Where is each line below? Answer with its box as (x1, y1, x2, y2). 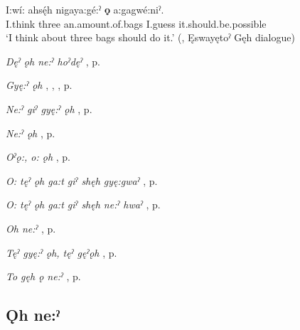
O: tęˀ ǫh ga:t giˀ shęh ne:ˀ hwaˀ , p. (6, 197, 161, 212)
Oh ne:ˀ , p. (6, 220, 56, 235)
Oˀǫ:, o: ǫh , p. (6, 149, 70, 164)
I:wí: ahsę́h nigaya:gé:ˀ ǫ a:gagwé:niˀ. (6, 2, 164, 16)
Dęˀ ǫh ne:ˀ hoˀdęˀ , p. (6, 53, 100, 68)
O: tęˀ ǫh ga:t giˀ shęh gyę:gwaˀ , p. (6, 173, 158, 188)
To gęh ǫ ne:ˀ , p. (6, 269, 81, 284)
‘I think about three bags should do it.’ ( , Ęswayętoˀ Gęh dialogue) (6, 30, 295, 45)
